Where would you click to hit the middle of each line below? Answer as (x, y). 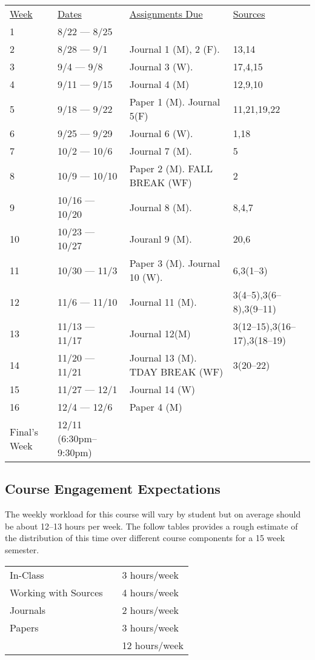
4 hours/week (151, 592)
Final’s (24, 431)
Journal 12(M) (160, 333)
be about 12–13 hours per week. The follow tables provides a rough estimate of (151, 526)
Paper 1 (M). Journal (175, 102)
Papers (24, 627)
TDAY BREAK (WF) (176, 372)
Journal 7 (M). (161, 151)
